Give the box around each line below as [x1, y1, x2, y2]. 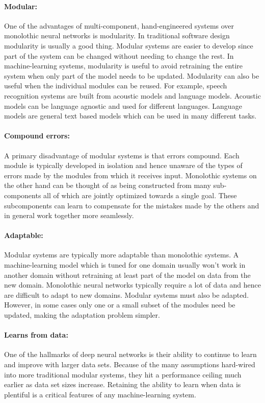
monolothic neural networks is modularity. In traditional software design [4, 30, 230, 41]
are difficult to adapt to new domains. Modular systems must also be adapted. [4, 289, 249, 300]
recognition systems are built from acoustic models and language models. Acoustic [4, 90, 261, 101]
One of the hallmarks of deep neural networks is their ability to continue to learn [4, 349, 257, 360]
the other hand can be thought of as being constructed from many [4, 180, 211, 191]
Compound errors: [4, 130, 70, 141]
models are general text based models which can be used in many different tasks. [4, 110, 257, 121]
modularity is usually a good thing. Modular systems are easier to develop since [4, 40, 253, 51]
